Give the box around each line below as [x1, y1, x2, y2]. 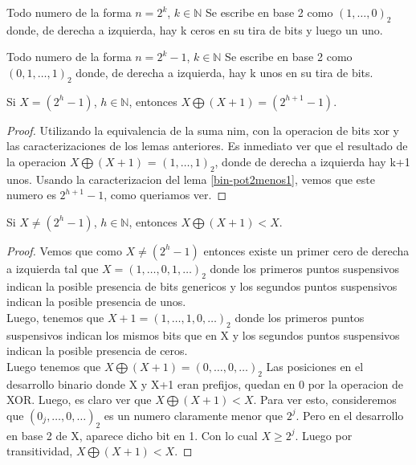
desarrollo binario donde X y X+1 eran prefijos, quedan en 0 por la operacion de [6, 375, 403, 392]
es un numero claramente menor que [104, 406, 283, 423]
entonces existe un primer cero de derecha [203, 242, 410, 259]
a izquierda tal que [6, 259, 99, 276]
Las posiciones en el [266, 357, 364, 374]
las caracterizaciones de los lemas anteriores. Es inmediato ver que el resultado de [6, 137, 408, 154]
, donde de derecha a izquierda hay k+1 [214, 153, 410, 169]
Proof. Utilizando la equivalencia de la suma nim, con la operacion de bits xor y [6, 121, 400, 138]
